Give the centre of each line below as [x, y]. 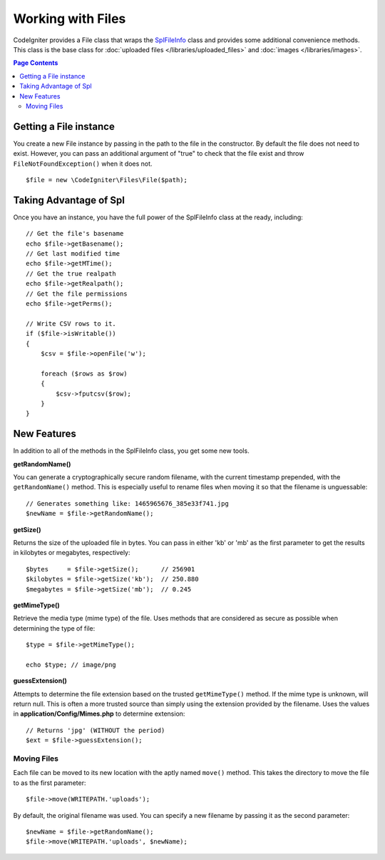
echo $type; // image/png [71, 665]
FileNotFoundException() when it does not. [83, 164]
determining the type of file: [54, 628]
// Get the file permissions [77, 294]
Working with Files [70, 19]
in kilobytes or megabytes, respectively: [72, 553]
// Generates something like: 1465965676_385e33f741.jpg [128, 503]
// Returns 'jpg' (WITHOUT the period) [96, 730]
